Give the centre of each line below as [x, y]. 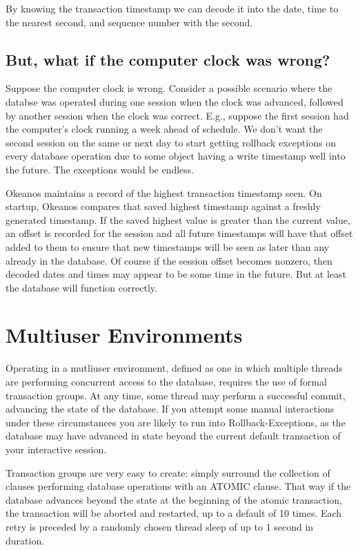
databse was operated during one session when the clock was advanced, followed [175, 101]
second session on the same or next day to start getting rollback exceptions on [171, 142]
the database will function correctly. [81, 287]
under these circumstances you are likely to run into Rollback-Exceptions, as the [176, 422]
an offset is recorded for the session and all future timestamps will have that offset [179, 233]
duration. [25, 540]
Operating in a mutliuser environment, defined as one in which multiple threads [174, 368]
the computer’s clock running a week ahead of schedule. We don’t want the [164, 129]
